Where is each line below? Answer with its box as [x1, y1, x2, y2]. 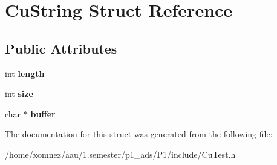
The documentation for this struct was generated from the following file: [5, 128, 273, 140]
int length [5, 67, 45, 79]
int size [5, 87, 33, 100]
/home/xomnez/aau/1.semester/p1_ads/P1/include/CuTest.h [5, 148, 236, 160]
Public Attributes [5, 39, 117, 57]
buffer [30, 107, 56, 120]
